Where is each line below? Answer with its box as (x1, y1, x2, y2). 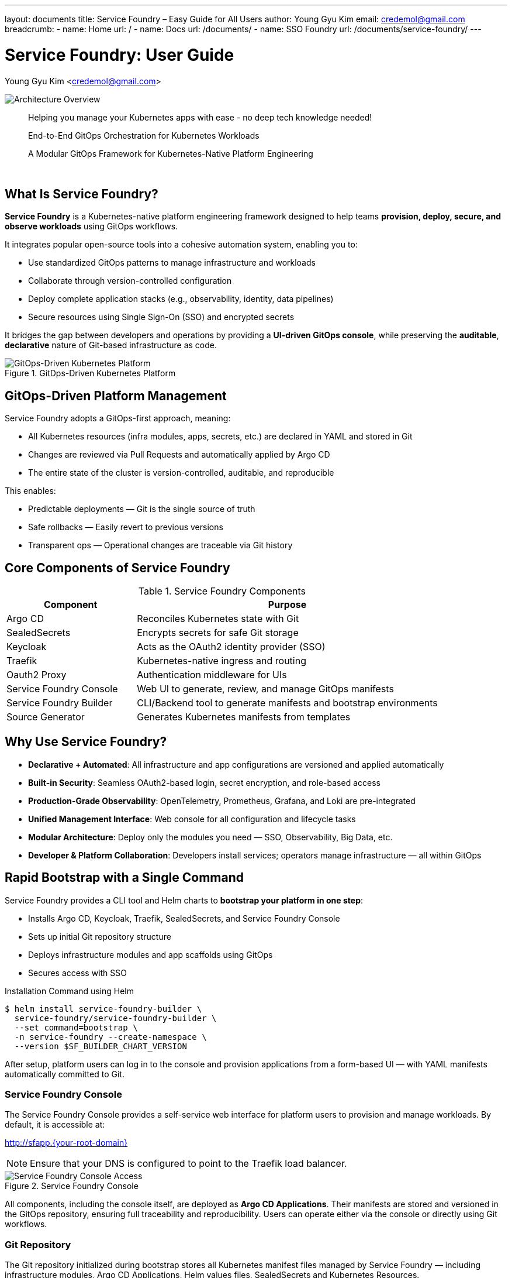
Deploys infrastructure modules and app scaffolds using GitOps (28, 949, 273, 960)
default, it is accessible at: (5, 1119, 105, 1130)
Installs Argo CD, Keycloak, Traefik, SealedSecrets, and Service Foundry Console (28, 913, 340, 923)
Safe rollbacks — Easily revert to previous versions (28, 522, 223, 532)
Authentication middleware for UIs (137, 669, 287, 681)
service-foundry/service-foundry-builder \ (14, 1013, 217, 1023)
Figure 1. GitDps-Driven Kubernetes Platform (5, 368, 176, 379)
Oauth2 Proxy (6, 669, 67, 681)
